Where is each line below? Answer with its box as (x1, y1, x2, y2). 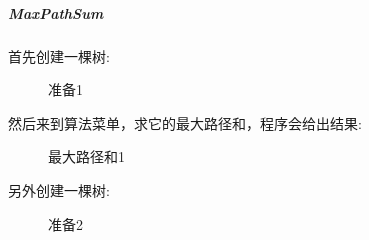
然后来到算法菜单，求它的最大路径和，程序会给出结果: (8, 112, 362, 133)
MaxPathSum (8, 2, 104, 23)
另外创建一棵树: (8, 179, 110, 200)
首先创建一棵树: (8, 45, 110, 66)
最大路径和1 (48, 146, 125, 167)
